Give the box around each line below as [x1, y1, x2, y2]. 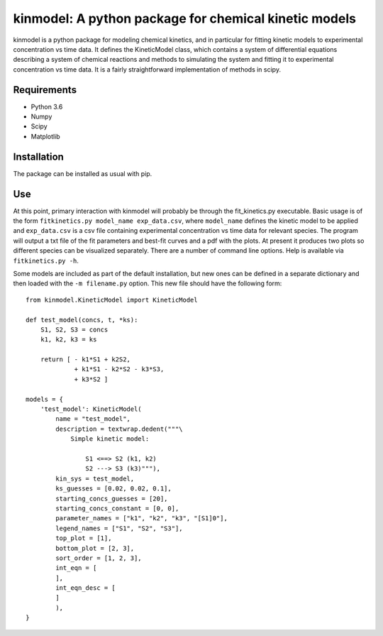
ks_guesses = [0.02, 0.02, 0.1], [55, 485, 172, 493]
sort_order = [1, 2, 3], [55, 554, 142, 562]
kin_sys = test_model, [55, 474, 135, 483]
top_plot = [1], [55, 534, 112, 542]
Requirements [13, 84, 77, 96]
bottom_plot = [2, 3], [55, 544, 135, 552]
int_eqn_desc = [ [55, 584, 116, 592]
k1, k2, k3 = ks [40, 336, 97, 344]
